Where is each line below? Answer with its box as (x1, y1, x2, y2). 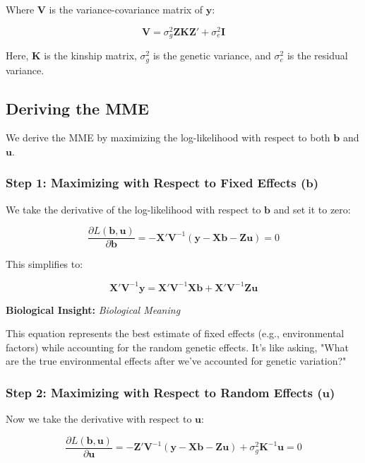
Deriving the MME (6, 97, 149, 119)
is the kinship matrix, (44, 48, 137, 63)
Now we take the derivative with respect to (6, 411, 192, 426)
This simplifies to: (6, 257, 83, 271)
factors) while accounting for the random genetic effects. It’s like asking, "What (6, 339, 349, 354)
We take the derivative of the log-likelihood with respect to (6, 201, 261, 216)
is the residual (287, 48, 348, 63)
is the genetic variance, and (152, 48, 271, 63)
